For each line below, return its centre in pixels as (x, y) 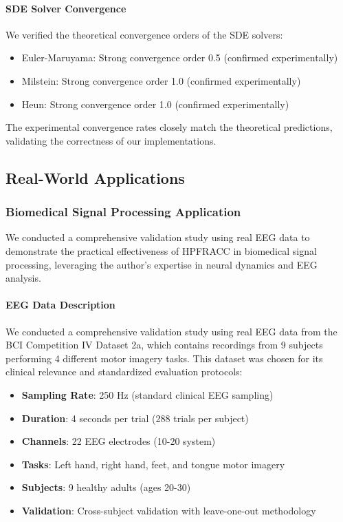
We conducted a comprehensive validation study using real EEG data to (158, 237)
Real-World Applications (95, 177)
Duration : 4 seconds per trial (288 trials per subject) (135, 418)
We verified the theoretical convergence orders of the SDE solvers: (144, 34)
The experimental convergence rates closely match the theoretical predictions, (169, 127)
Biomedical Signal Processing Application (123, 212)
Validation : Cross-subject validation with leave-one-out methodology (169, 510)
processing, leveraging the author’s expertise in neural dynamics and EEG (162, 264)
